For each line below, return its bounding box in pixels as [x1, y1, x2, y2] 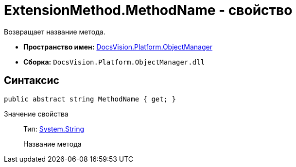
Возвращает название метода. [4, 27, 105, 36]
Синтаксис [4, 74, 59, 87]
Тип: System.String [23, 124, 85, 133]
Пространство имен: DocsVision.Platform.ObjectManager [23, 42, 212, 51]
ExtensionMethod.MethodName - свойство [4, 2, 293, 18]
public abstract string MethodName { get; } [4, 95, 176, 103]
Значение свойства [4, 109, 69, 118]
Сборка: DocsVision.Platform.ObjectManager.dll [23, 57, 205, 66]
